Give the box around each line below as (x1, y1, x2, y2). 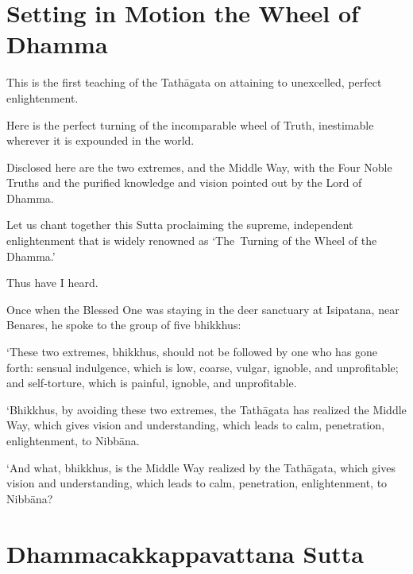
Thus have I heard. (6, 274, 98, 291)
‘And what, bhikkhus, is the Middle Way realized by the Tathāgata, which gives (6, 459, 396, 475)
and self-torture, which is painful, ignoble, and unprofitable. (6, 374, 297, 391)
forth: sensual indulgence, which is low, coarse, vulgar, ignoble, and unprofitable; (6, 359, 399, 375)
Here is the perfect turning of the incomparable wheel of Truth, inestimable (6, 116, 374, 133)
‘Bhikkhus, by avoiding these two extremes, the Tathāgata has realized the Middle (6, 401, 407, 417)
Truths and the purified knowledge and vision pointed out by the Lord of (6, 174, 362, 191)
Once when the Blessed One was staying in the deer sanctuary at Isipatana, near (6, 301, 399, 317)
